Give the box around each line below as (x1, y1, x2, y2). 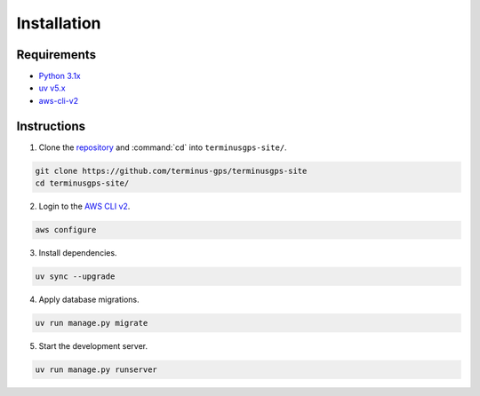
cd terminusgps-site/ (35, 178, 130, 188)
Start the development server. (38, 341, 148, 352)
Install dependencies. (38, 248, 117, 258)
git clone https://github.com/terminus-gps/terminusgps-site (35, 165, 308, 176)
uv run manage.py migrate (35, 318, 148, 329)
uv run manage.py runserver (35, 365, 157, 375)
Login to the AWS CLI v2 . (38, 201, 131, 212)
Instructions (16, 118, 86, 133)
